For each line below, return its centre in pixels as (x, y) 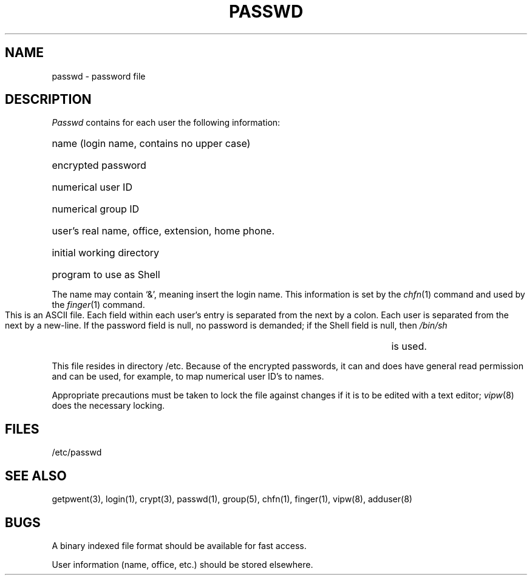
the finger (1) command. (98, 305)
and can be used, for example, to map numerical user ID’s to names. (188, 377)
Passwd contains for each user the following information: (166, 123)
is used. (409, 346)
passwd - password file (99, 76)
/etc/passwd (77, 452)
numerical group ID (96, 209)
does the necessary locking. (108, 406)
